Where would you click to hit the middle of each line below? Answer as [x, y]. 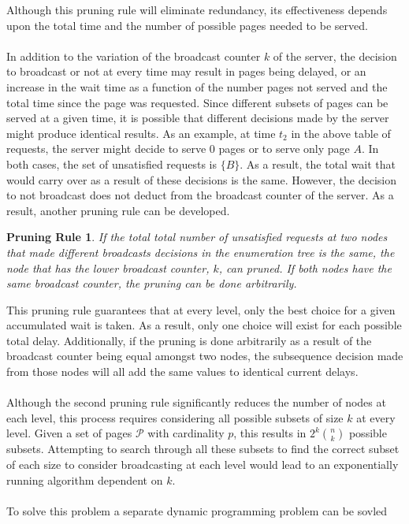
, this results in [270, 433]
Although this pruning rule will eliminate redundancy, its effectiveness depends [197, 9]
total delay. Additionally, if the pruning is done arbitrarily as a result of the [189, 340]
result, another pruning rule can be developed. [118, 210]
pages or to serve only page [284, 149]
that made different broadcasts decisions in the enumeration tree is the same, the [201, 252]
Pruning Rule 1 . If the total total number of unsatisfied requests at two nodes [197, 237]
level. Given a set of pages [69, 433]
